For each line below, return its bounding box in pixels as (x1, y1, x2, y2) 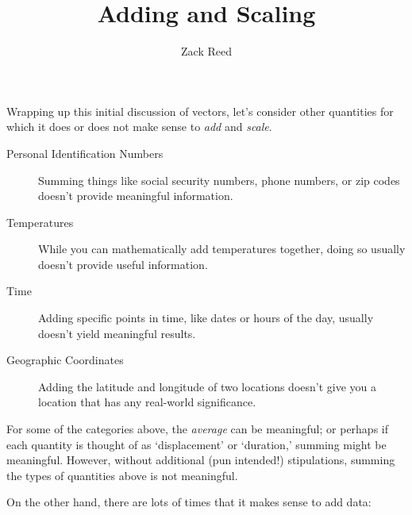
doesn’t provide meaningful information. (38, 187, 233, 204)
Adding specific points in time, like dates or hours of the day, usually (38, 309, 374, 326)
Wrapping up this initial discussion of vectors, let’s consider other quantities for (6, 102, 394, 119)
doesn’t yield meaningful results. (38, 325, 196, 341)
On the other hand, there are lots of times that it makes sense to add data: (6, 494, 372, 510)
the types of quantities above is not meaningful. (6, 467, 238, 483)
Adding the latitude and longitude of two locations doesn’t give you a (38, 378, 377, 394)
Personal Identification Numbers (6, 144, 164, 161)
